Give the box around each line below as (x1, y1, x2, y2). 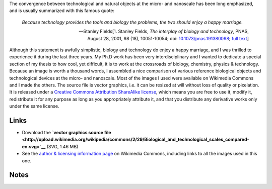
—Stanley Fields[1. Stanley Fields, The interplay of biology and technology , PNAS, (79, 28, 249, 35)
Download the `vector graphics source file (22, 129, 111, 135)
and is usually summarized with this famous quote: (9, 8, 115, 14)
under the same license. (9, 103, 59, 109)
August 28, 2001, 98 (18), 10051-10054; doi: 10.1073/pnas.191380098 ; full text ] (87, 35, 249, 41)
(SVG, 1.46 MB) (46, 143, 79, 149)
